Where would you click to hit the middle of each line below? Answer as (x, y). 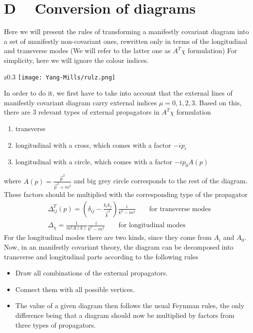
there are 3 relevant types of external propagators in (82, 112)
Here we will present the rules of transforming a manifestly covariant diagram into (126, 31)
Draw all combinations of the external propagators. (91, 273)
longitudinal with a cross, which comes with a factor (93, 145)
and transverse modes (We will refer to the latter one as (87, 50)
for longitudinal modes (152, 225)
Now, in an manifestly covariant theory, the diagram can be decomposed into (119, 247)
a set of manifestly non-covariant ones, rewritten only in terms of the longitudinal (126, 41)
